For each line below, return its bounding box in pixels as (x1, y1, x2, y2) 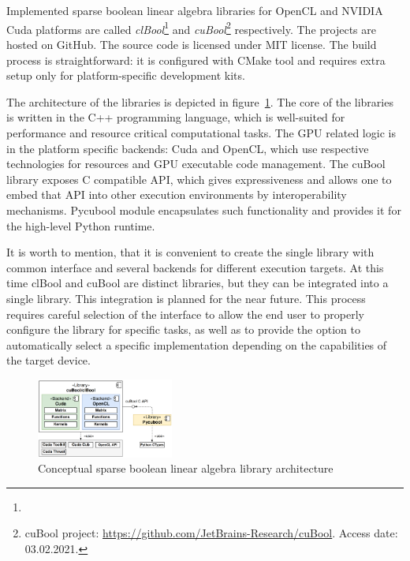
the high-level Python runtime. (6, 217, 155, 234)
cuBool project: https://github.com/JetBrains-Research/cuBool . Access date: (24, 525, 398, 541)
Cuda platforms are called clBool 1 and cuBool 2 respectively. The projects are (6, 18, 376, 37)
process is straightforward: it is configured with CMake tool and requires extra (6, 51, 386, 68)
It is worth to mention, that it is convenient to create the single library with (6, 244, 375, 260)
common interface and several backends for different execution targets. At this (6, 259, 384, 275)
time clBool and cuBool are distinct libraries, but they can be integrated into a (6, 275, 389, 291)
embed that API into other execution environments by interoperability (6, 186, 347, 203)
